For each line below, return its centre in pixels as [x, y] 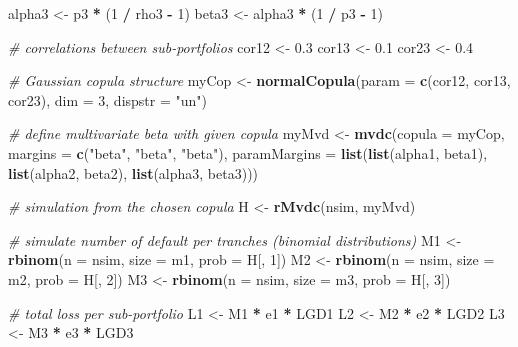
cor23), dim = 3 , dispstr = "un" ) [108, 99]
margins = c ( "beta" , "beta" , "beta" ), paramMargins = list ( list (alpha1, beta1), [248, 152]
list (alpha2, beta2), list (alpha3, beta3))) [133, 172]
